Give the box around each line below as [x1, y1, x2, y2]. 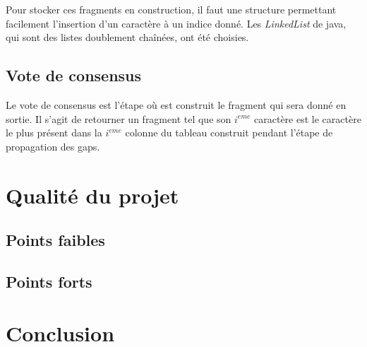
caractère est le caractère [254, 111, 361, 126]
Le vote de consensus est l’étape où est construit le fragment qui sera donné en [6, 97, 347, 112]
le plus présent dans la [6, 125, 102, 140]
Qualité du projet [6, 180, 179, 209]
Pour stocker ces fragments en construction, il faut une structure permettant [6, 2, 337, 16]
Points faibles [6, 229, 105, 251]
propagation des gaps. [6, 139, 100, 153]
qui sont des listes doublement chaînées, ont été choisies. [6, 30, 249, 45]
